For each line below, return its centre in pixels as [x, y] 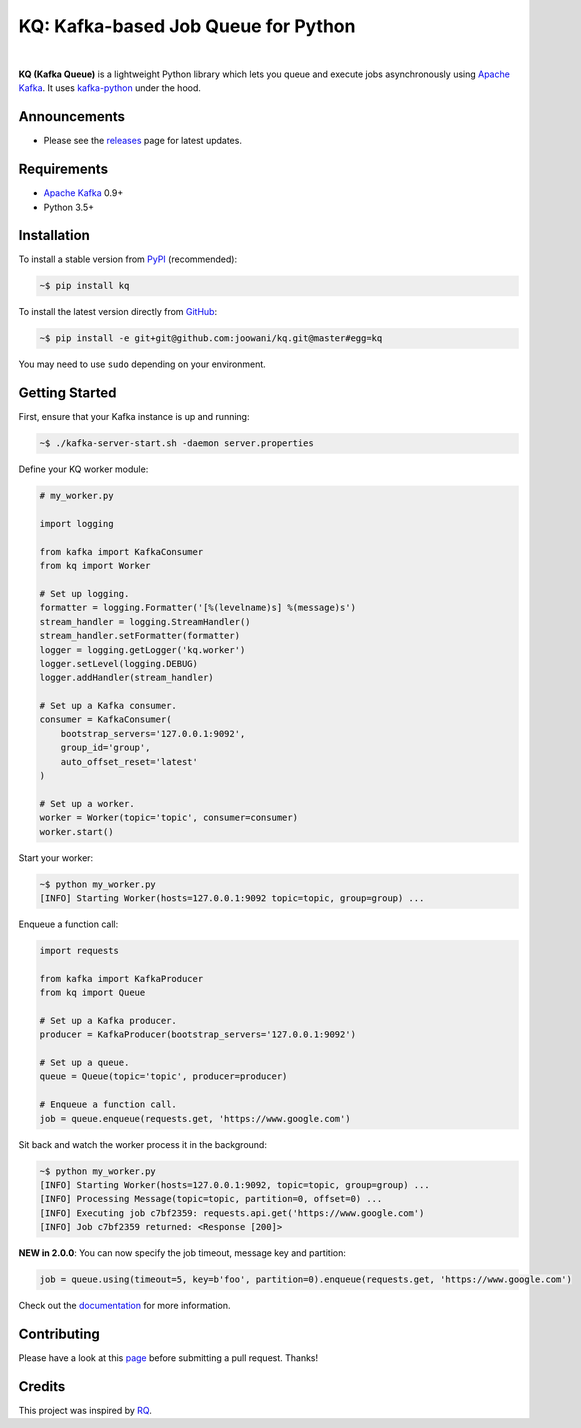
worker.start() [76, 831]
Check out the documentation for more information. [124, 1306]
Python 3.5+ [69, 207]
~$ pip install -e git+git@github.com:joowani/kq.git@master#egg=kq [211, 338]
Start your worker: [56, 857]
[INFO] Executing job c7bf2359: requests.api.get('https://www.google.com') [232, 1213]
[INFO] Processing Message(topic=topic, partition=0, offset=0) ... [211, 1199]
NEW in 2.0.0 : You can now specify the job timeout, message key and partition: [182, 1253]
